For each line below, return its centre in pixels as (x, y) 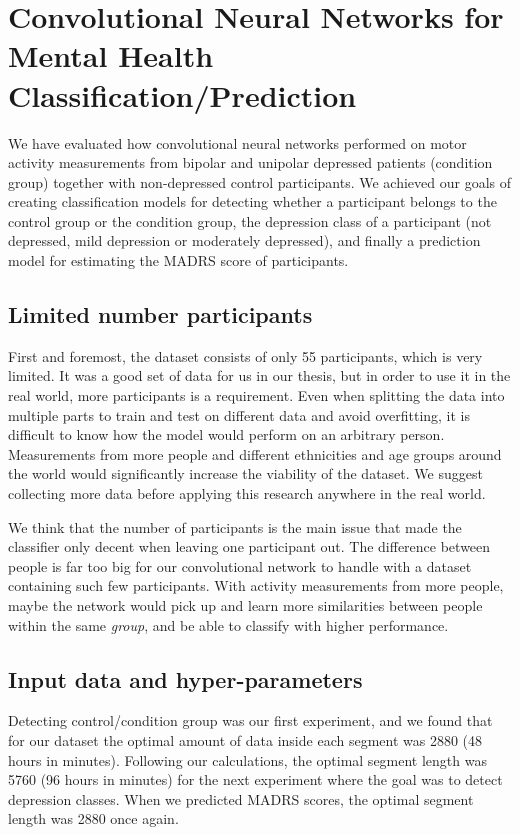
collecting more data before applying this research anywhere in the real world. (247, 493)
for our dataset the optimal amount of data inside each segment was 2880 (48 (245, 739)
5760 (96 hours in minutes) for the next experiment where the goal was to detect (255, 779)
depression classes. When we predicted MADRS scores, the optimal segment (241, 798)
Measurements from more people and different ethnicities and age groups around (255, 453)
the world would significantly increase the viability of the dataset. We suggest (245, 473)
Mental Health (111, 55)
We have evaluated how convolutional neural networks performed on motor (237, 142)
